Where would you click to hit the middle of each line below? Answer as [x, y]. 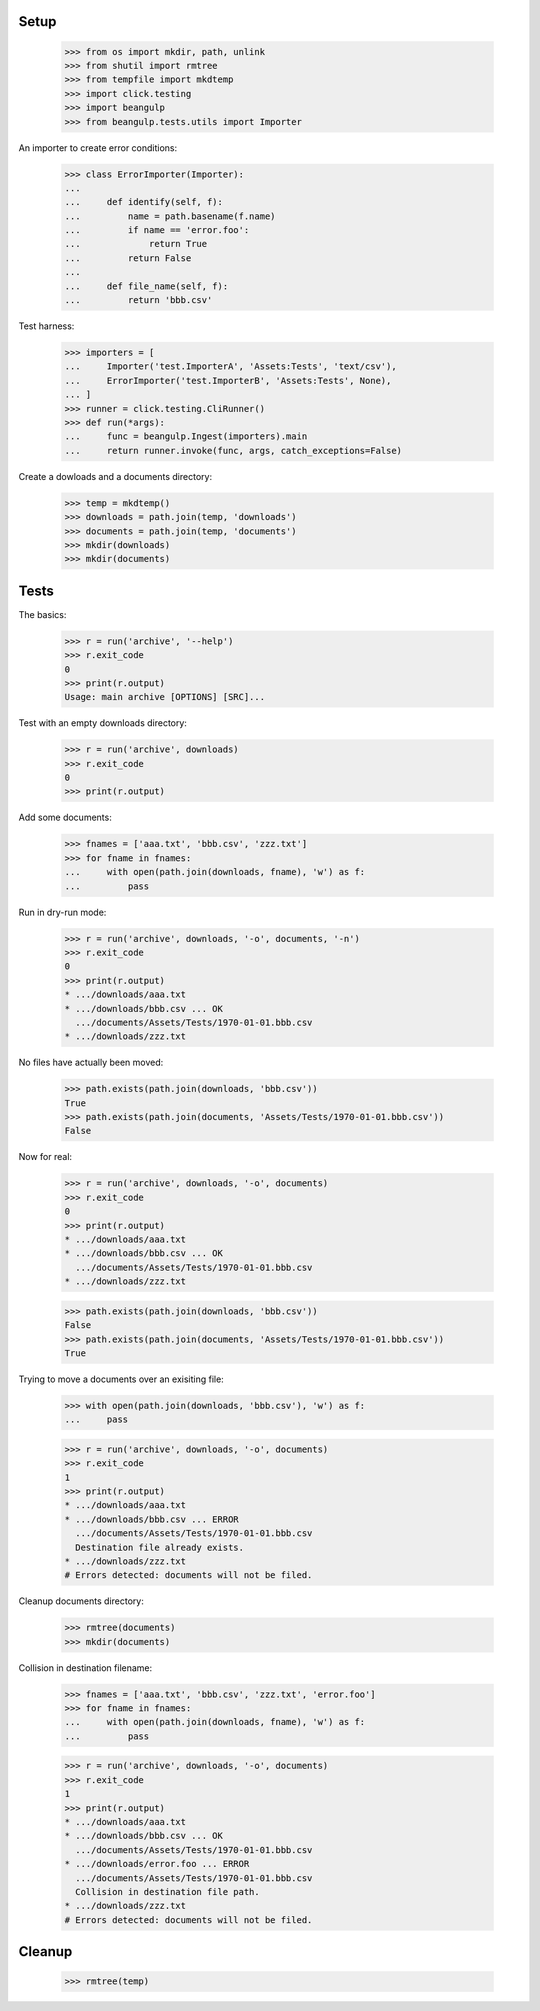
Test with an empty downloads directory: [102, 723]
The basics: [42, 614]
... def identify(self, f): [144, 202]
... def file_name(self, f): [146, 286]
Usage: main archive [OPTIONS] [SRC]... [164, 697]
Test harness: [46, 326]
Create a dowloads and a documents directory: [115, 476]
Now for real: [45, 1157]
